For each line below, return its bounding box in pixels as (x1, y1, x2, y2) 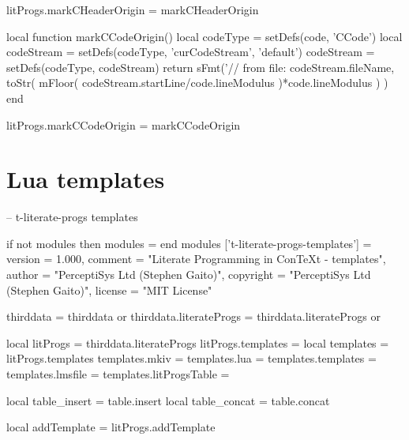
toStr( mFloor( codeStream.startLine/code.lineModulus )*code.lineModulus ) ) (6, 74, 388, 91)
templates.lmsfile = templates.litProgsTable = (6, 366, 230, 382)
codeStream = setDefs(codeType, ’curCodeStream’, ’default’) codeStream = (6, 43, 375, 60)
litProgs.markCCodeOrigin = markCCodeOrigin (6, 116, 241, 133)
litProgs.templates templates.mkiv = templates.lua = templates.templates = (6, 350, 377, 367)
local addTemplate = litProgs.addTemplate (6, 419, 216, 435)
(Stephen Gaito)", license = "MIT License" (6, 281, 212, 298)
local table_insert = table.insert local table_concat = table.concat (6, 392, 330, 408)
